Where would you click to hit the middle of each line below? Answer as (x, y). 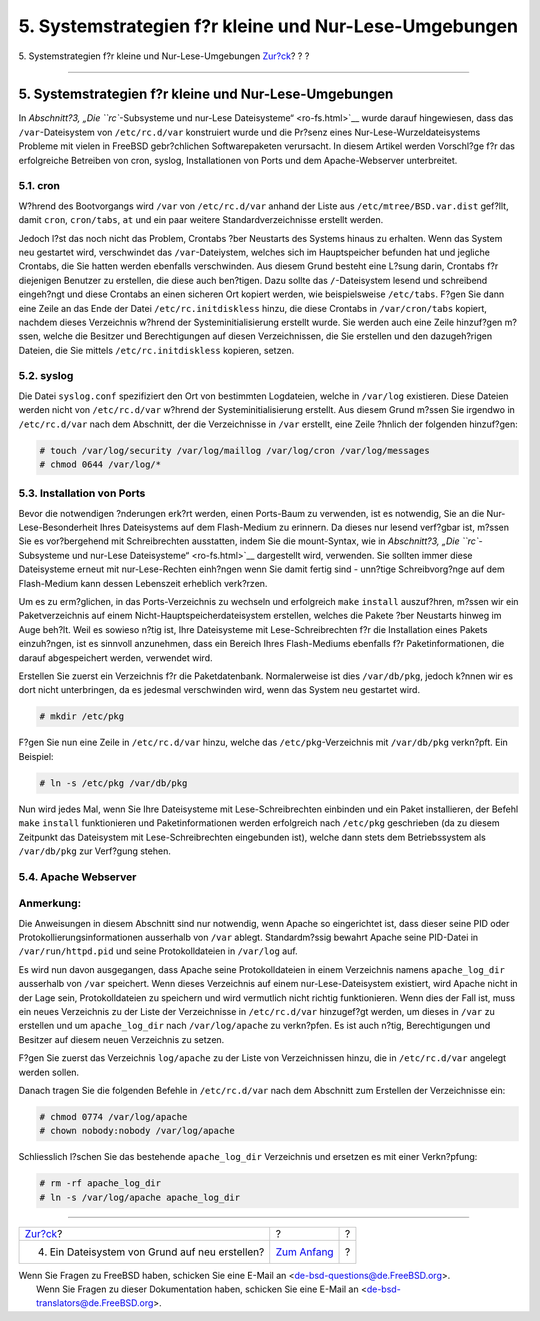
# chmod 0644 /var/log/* (100, 464)
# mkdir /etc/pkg (82, 716)
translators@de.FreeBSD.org (95, 1303)
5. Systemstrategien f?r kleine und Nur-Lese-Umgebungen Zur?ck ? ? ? (164, 56)
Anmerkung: (50, 903)
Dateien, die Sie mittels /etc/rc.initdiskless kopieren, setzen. (156, 350)
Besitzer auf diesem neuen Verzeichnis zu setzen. (121, 1039)
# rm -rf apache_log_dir (100, 1183)
